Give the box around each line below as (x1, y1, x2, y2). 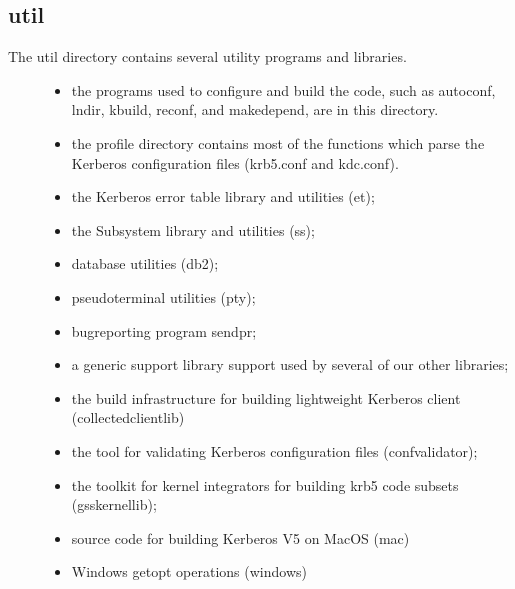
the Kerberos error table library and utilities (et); (71, 186, 375, 207)
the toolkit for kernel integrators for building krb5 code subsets (71, 474, 459, 495)
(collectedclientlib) (71, 407, 185, 428)
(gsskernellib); (71, 494, 157, 515)
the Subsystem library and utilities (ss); (71, 219, 315, 240)
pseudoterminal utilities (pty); (71, 286, 256, 307)
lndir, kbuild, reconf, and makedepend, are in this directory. (71, 99, 439, 120)
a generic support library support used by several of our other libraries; (71, 354, 509, 375)
